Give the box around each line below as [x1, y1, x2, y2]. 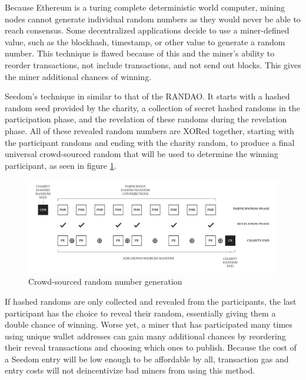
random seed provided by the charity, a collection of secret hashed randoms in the [5, 101, 300, 114]
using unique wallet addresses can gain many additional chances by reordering [5, 329, 286, 342]
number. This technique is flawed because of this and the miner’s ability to [5, 47, 275, 59]
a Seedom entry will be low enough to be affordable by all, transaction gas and [5, 352, 289, 365]
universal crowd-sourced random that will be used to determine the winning [5, 148, 278, 160]
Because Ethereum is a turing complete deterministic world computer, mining [5, 1, 285, 13]
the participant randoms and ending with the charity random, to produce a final [5, 136, 295, 148]
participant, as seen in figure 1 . [5, 159, 117, 171]
